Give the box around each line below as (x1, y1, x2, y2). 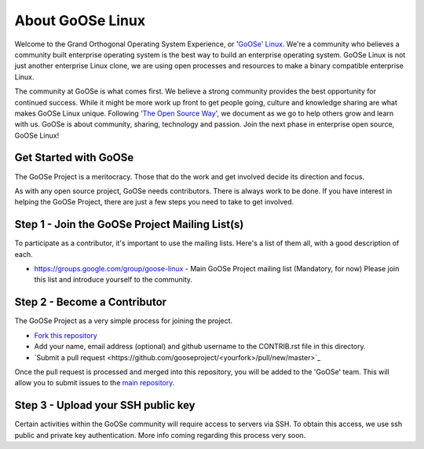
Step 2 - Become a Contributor (14, 296, 167, 309)
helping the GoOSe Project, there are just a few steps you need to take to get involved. (14, 197, 294, 207)
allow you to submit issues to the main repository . (14, 378, 175, 388)
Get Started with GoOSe (14, 151, 134, 164)
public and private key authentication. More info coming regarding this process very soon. (14, 430, 306, 440)
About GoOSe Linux (14, 12, 145, 29)
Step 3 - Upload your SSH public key (14, 399, 196, 412)
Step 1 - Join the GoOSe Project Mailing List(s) (14, 218, 244, 231)
